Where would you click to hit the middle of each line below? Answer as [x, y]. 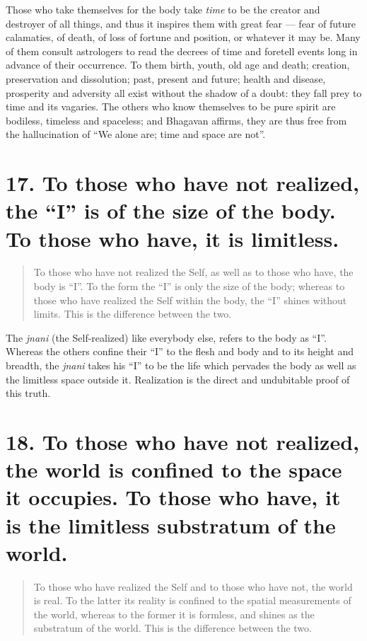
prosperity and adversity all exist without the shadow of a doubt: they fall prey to [184, 92]
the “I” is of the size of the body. [171, 210]
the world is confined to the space [174, 469]
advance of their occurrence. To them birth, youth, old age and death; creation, [178, 65]
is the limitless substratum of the [171, 525]
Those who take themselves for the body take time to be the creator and [163, 9]
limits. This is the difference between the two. [133, 314]
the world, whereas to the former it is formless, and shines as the [174, 614]
